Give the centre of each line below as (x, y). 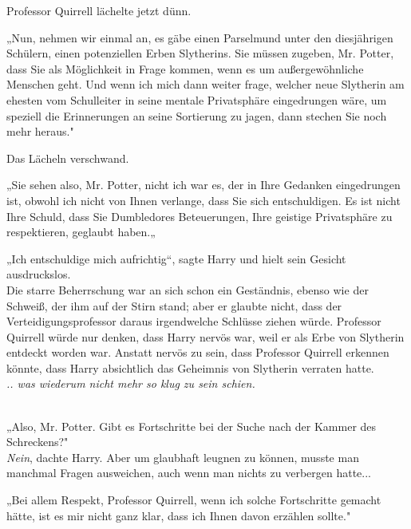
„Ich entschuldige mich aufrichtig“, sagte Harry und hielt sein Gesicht (176, 258)
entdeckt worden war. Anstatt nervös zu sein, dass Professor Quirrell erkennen (198, 352)
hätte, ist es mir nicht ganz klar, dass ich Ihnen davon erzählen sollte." (179, 515)
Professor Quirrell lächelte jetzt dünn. (99, 10)
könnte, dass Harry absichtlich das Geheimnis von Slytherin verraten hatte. (190, 367)
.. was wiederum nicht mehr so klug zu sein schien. (131, 383)
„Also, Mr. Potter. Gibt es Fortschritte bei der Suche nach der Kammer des (192, 426)
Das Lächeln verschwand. (68, 158)
